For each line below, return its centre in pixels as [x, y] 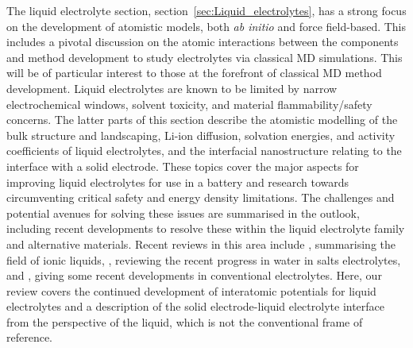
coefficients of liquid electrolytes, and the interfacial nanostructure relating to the [204, 151]
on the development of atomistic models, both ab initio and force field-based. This [206, 26]
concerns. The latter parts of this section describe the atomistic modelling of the [202, 120]
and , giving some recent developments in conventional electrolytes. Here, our [194, 275]
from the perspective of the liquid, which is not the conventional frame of [185, 321]
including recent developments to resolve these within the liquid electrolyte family [206, 228]
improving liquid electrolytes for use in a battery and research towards [178, 182]
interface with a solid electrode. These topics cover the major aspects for [183, 166]
